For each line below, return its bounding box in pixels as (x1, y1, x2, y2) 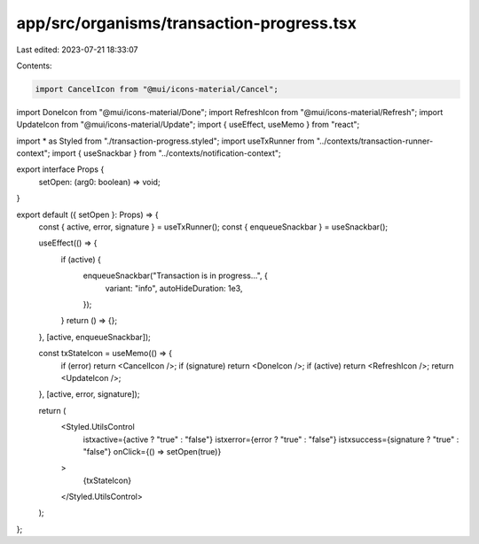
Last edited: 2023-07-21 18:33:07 (16, 44, 138, 55)
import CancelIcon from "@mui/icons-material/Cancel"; (35, 84, 279, 94)
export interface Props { (16, 164, 105, 175)
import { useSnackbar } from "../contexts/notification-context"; (51, 148, 281, 159)
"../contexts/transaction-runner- (316, 136, 434, 146)
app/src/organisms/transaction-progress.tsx (16, 13, 357, 33)
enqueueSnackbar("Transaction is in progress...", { (82, 270, 268, 281)
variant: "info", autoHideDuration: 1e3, (105, 283, 243, 293)
